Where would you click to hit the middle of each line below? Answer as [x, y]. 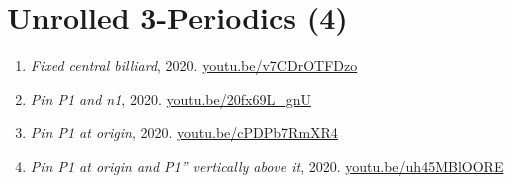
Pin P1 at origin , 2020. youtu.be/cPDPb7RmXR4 [184, 132]
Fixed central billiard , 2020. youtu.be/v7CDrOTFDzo [194, 65]
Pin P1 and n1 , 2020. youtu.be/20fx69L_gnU [170, 98]
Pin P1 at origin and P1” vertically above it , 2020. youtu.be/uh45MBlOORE [267, 165]
